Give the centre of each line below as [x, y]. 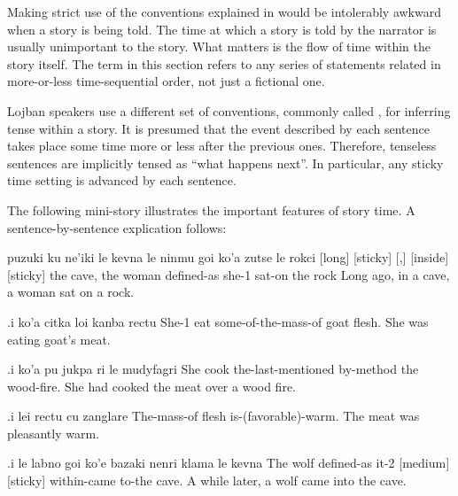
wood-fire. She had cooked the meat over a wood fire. [151, 386]
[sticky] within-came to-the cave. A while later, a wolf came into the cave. [207, 480]
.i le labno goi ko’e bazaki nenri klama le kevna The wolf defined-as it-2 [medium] [229, 463]
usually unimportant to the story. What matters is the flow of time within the [219, 46]
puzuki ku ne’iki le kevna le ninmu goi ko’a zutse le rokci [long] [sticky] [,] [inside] [228, 257]
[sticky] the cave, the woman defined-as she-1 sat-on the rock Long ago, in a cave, [229, 274]
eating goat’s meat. [59, 339]
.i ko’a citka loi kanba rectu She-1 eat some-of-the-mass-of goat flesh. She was [218, 321]
